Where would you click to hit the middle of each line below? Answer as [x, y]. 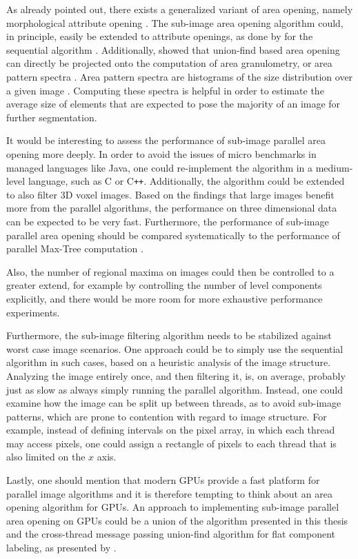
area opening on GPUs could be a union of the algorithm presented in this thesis [177, 520]
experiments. [33, 312]
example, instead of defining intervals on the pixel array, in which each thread [171, 430]
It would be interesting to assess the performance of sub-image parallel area [166, 140]
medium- [334, 167]
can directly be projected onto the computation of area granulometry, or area [169, 63]
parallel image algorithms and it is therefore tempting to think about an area [169, 493]
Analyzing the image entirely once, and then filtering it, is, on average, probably [176, 375]
